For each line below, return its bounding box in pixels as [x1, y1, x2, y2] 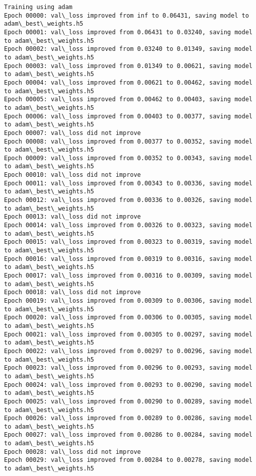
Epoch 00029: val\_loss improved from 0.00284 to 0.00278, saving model [4, 456, 252, 464]
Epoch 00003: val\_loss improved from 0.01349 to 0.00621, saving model [4, 62, 252, 70]
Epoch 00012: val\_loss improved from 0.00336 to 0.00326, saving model [4, 196, 252, 204]
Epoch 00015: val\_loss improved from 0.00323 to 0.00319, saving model [4, 238, 252, 246]
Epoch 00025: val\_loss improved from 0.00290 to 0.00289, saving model [4, 397, 252, 405]
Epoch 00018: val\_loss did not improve [4, 289, 141, 296]
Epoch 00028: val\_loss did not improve [4, 448, 141, 455]
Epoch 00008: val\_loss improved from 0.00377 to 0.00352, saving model [4, 138, 252, 145]
